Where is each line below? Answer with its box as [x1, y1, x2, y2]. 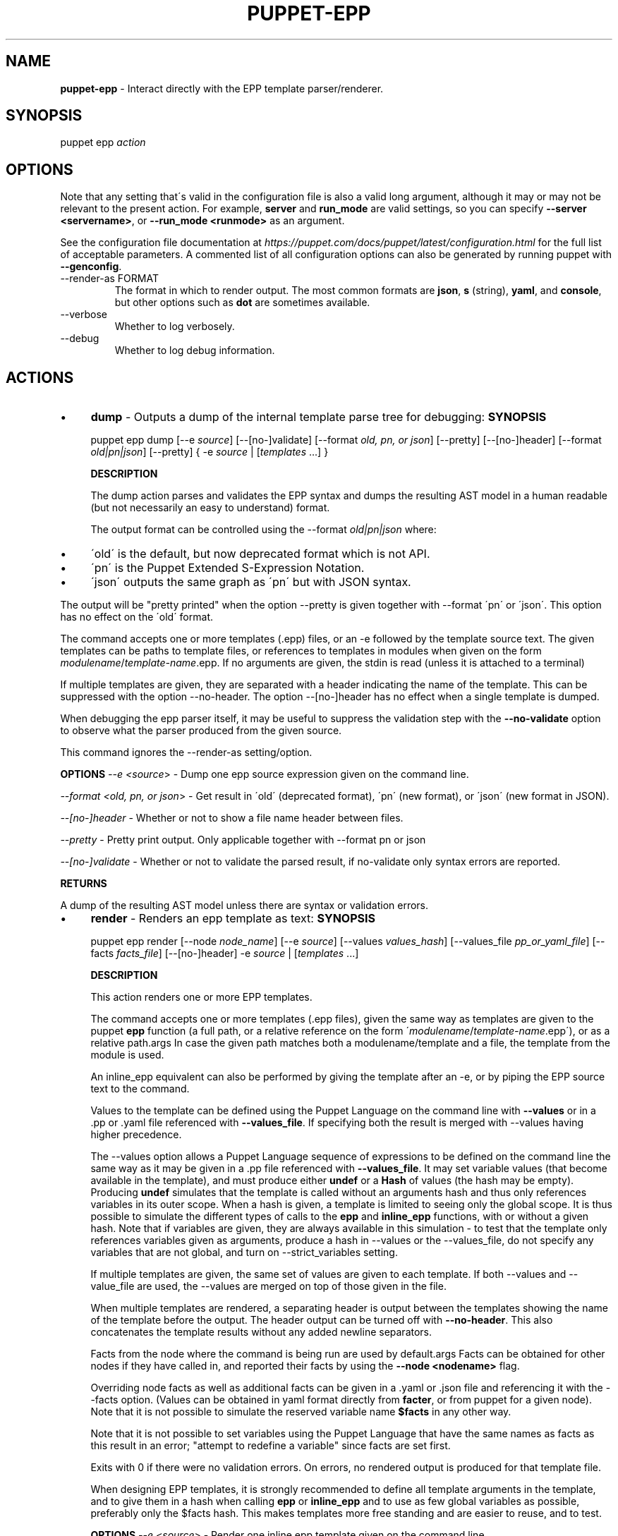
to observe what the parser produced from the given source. [60, 724, 342, 737]
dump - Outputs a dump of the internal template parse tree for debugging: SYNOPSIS [90, 410, 547, 425]
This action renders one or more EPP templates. [90, 991, 313, 1004]
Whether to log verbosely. [114, 320, 235, 333]
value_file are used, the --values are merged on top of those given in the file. [90, 1280, 447, 1293]
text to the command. [90, 1083, 190, 1095]
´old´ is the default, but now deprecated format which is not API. [90, 547, 430, 561]
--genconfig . [60, 260, 122, 273]
